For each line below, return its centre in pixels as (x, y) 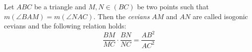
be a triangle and (60, 6)
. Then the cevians (122, 16)
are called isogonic (220, 16)
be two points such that (173, 6)
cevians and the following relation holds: (65, 26)
